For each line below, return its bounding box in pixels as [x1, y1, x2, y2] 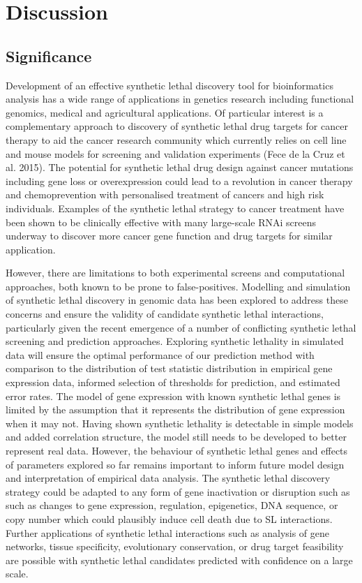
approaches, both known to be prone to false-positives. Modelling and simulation [6, 279, 351, 293]
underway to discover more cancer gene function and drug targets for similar [6, 228, 333, 243]
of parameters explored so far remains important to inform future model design [6, 457, 345, 471]
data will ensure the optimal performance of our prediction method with [6, 347, 315, 362]
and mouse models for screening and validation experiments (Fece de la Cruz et [6, 146, 345, 161]
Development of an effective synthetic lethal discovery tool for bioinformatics [6, 78, 333, 92]
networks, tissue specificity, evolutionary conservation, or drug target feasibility [6, 539, 344, 554]
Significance [6, 45, 92, 66]
